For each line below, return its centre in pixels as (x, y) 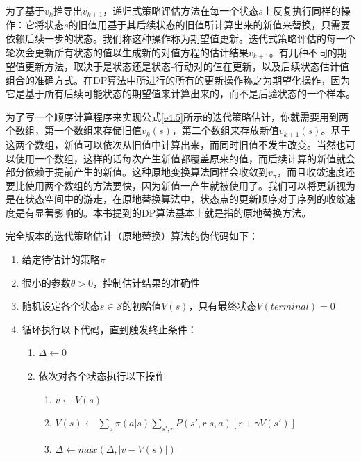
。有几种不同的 (303, 52)
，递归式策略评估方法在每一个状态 (181, 10)
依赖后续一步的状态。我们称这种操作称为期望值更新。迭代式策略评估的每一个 (180, 39)
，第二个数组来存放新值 (225, 130)
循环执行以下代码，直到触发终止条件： (109, 329)
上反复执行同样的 (302, 10)
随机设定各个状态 (61, 306)
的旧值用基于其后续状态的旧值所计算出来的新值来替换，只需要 (209, 25)
